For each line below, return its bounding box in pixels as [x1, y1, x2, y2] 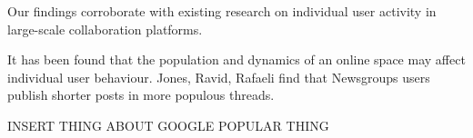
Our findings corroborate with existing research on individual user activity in [7, 2, 437, 20]
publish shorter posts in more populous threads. [7, 85, 275, 104]
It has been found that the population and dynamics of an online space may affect [7, 50, 466, 69]
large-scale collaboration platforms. [7, 19, 203, 38]
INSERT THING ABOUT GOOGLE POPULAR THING [7, 115, 329, 134]
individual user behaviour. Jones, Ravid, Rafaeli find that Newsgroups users [7, 67, 430, 86]
